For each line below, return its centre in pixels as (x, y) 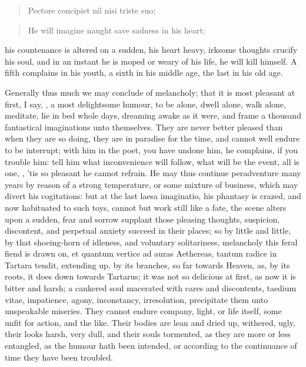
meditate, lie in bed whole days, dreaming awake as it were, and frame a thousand (153, 115)
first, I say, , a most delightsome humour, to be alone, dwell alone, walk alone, (145, 104)
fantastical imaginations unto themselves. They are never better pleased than (144, 127)
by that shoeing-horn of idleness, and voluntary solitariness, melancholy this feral (151, 242)
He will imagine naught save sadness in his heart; (117, 30)
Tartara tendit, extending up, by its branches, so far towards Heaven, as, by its (147, 265)
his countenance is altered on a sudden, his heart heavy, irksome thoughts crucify (151, 50)
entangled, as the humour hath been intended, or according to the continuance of (151, 346)
